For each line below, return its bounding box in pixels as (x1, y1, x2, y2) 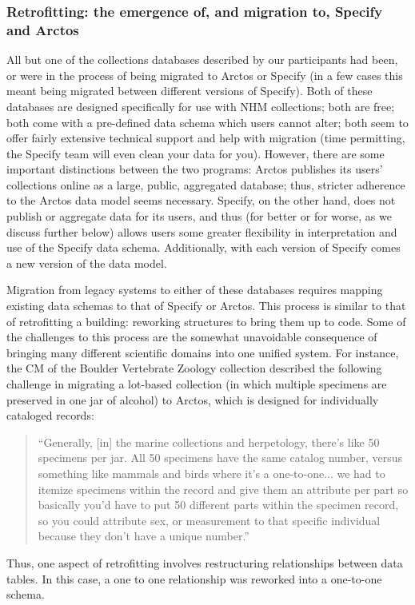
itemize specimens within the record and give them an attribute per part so (38, 480, 409, 497)
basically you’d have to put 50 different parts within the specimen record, (38, 496, 399, 513)
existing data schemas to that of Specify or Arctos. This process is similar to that (6, 297, 406, 314)
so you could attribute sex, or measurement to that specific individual (38, 511, 381, 528)
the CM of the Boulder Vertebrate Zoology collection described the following (6, 360, 382, 376)
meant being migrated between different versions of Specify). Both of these (6, 82, 373, 99)
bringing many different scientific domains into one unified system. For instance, (6, 344, 399, 360)
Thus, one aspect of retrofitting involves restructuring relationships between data (6, 554, 403, 571)
